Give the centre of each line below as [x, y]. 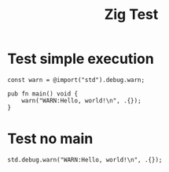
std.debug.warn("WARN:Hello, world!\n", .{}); [85, 159]
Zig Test [131, 15]
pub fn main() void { [43, 93]
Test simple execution [81, 59]
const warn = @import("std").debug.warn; [76, 80]
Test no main [50, 139]
